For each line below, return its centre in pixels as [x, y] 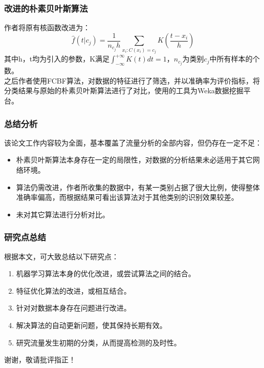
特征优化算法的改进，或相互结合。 [73, 290]
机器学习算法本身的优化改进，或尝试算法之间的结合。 [106, 273]
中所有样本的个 [235, 59]
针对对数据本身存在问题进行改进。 [73, 308]
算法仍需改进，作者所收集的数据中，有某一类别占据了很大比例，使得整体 [138, 187]
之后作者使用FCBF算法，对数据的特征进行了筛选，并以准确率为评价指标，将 [132, 80]
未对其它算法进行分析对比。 [63, 214]
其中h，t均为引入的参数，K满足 [57, 59]
